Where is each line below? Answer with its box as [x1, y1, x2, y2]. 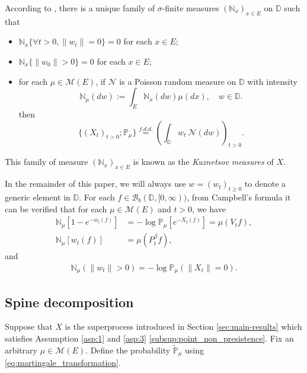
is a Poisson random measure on [119, 75, 236, 87]
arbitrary [5, 343, 37, 356]
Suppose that [5, 320, 53, 333]
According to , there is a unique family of [5, 2, 155, 14]
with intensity [247, 75, 298, 87]
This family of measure [5, 155, 88, 168]
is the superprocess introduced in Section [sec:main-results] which [65, 320, 302, 333]
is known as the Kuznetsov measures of [133, 155, 274, 168]
